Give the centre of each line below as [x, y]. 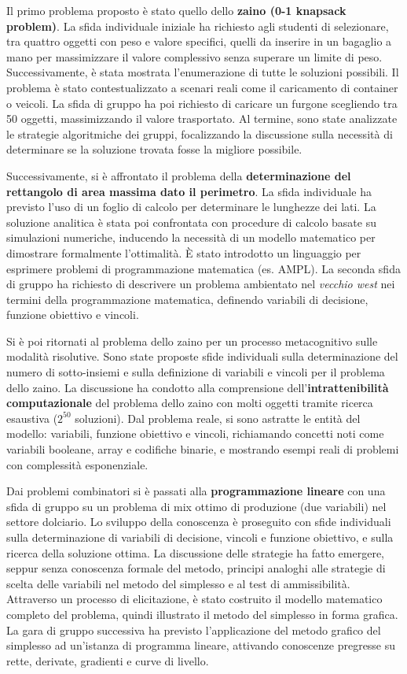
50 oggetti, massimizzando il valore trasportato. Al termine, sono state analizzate [202, 119]
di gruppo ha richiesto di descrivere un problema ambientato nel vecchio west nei [201, 284]
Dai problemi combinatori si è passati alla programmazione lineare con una [196, 491]
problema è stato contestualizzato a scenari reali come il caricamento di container [202, 87]
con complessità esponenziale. [77, 464]
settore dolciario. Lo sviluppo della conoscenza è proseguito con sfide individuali [199, 522]
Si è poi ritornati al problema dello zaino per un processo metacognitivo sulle [192, 341]
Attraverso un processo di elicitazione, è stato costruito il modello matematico [194, 599]
